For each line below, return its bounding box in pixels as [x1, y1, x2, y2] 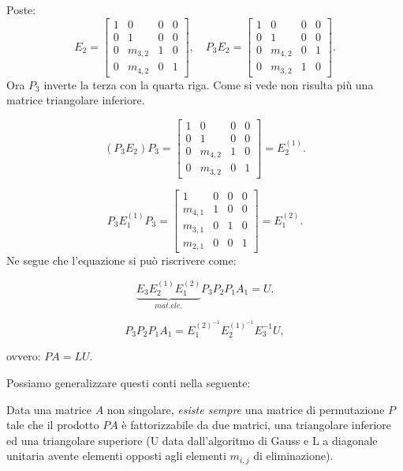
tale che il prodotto [6, 416, 99, 433]
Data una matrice [6, 401, 91, 417]
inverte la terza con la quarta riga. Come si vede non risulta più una [43, 76, 374, 92]
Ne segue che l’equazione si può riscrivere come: [6, 252, 237, 269]
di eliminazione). [253, 447, 334, 464]
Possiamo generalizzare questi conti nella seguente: [6, 375, 251, 390]
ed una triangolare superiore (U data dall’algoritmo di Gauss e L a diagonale [6, 431, 378, 448]
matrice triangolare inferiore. [6, 92, 145, 108]
